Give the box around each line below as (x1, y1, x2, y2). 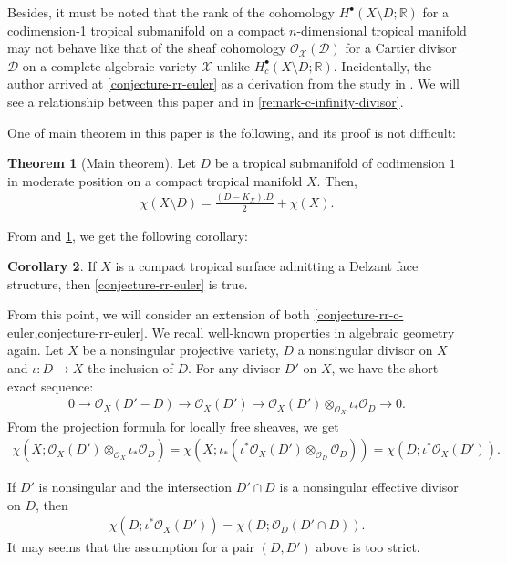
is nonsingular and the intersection (38, 477, 233, 496)
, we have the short (331, 359, 439, 378)
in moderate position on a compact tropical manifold (7, 171, 303, 190)
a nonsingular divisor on (297, 340, 433, 360)
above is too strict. (316, 537, 420, 557)
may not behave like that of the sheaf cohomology (7, 38, 286, 57)
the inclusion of (88, 359, 173, 378)
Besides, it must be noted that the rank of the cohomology (7, 3, 336, 21)
